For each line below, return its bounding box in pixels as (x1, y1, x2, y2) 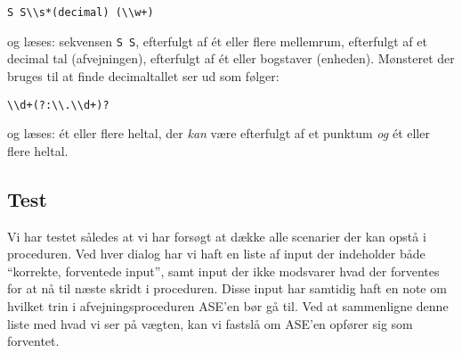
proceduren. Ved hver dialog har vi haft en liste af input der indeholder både (7, 244, 426, 263)
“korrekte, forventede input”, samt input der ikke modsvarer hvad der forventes (7, 261, 440, 280)
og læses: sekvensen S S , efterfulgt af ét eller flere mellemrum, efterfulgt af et (7, 31, 427, 50)
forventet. (7, 332, 60, 350)
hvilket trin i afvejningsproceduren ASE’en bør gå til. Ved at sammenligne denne (7, 296, 449, 315)
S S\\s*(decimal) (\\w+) (7, 6, 154, 19)
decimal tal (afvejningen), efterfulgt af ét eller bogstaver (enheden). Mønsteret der (7, 49, 455, 68)
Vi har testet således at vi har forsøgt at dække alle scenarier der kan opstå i (7, 226, 426, 245)
